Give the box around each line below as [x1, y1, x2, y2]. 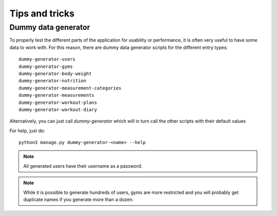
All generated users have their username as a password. [23, 163, 143, 169]
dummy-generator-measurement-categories [18, 85, 122, 91]
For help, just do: [9, 128, 46, 134]
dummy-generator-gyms [18, 63, 73, 69]
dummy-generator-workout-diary [18, 106, 97, 113]
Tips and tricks [9, 8, 74, 19]
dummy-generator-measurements [18, 93, 95, 98]
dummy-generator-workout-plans [18, 99, 97, 105]
